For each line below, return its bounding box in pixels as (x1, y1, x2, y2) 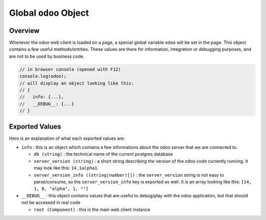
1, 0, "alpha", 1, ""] (33, 186, 89, 192)
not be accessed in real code (21, 200, 81, 206)
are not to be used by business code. (9, 53, 85, 59)
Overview (9, 26, 40, 35)
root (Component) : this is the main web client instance (33, 206, 150, 212)
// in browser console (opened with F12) (19, 67, 121, 72)
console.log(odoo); (19, 73, 66, 79)
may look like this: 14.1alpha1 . (33, 165, 99, 171)
